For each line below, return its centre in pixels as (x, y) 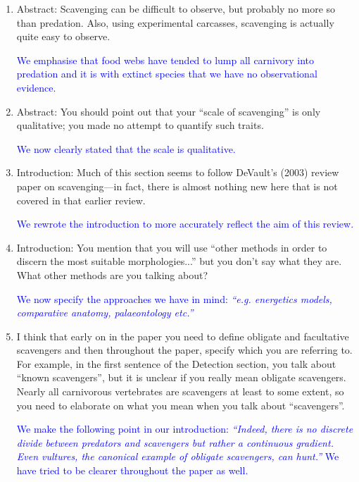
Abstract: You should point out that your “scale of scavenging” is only (169, 111)
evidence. (36, 87)
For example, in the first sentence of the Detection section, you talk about (176, 363)
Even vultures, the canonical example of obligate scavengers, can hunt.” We (178, 456)
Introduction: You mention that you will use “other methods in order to (172, 247)
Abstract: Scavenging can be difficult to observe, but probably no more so (176, 8)
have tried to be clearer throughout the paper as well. (132, 470)
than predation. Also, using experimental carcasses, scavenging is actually (175, 22)
